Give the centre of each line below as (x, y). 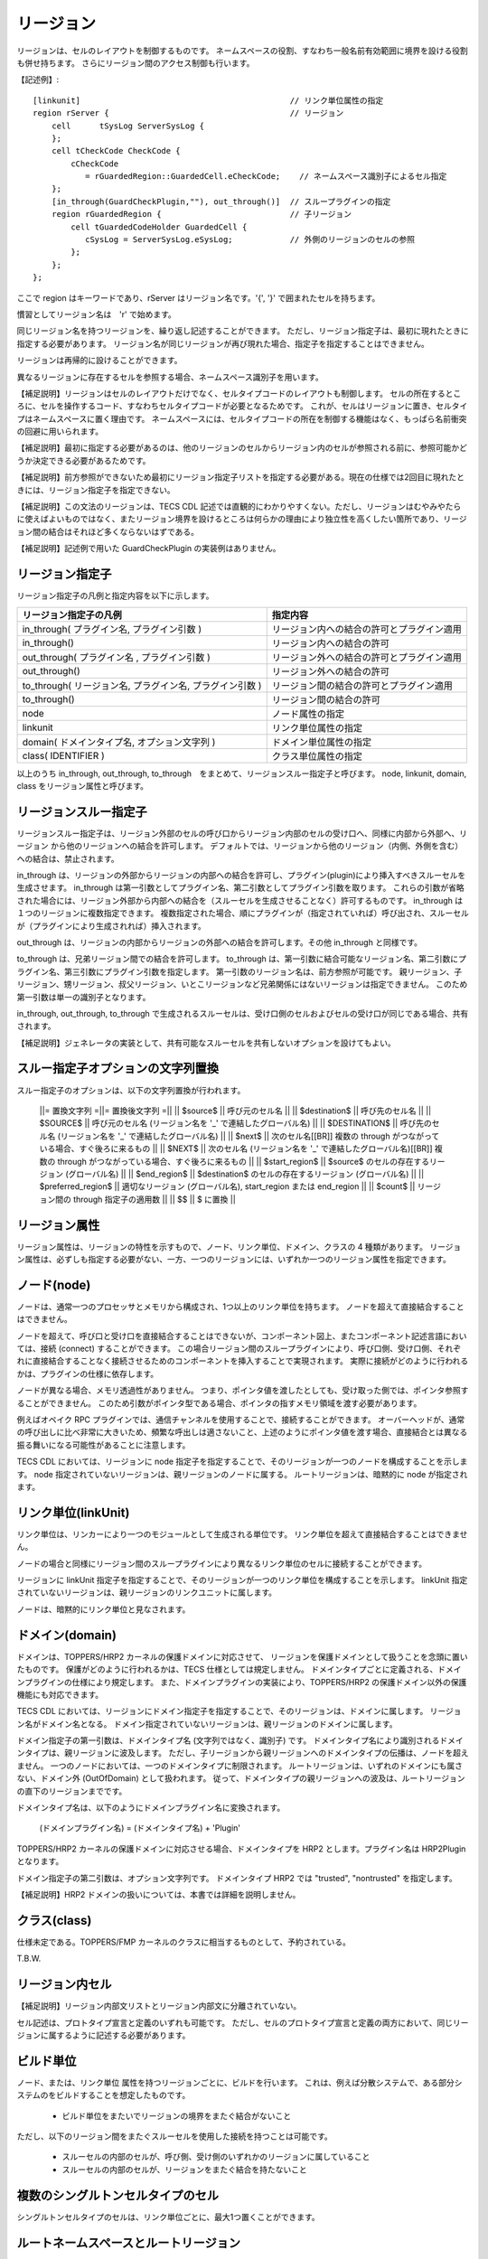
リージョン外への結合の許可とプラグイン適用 (367, 657)
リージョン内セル (64, 1985)
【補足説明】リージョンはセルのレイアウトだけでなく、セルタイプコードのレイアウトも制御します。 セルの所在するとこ (239, 393)
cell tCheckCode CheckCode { (116, 151)
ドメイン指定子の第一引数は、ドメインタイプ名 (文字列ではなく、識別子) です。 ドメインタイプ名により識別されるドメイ (240, 1740)
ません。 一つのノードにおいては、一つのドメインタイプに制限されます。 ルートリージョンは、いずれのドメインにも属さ (240, 1766)
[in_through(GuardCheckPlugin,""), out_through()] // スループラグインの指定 (221, 202)
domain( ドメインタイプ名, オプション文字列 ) (119, 742)
